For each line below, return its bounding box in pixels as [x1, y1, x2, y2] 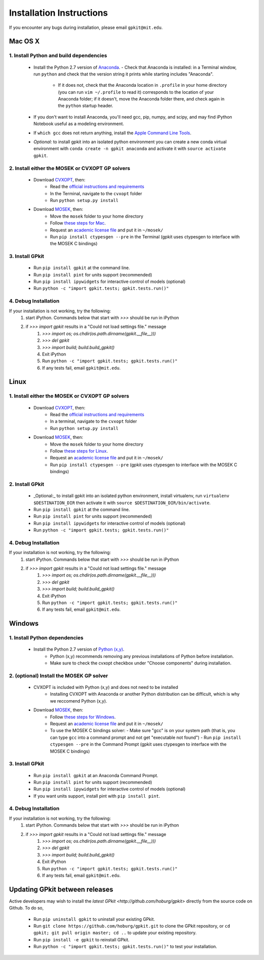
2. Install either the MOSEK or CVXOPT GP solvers [9, 165, 131, 172]
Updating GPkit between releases [9, 885, 113, 893]
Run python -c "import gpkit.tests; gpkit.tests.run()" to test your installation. [33, 944, 218, 950]
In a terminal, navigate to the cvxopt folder [50, 418, 137, 424]
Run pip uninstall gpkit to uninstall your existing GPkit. [33, 916, 155, 922]
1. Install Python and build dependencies [9, 52, 108, 59]
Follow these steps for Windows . [50, 714, 116, 720]
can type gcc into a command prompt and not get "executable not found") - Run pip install [50, 734, 242, 740]
